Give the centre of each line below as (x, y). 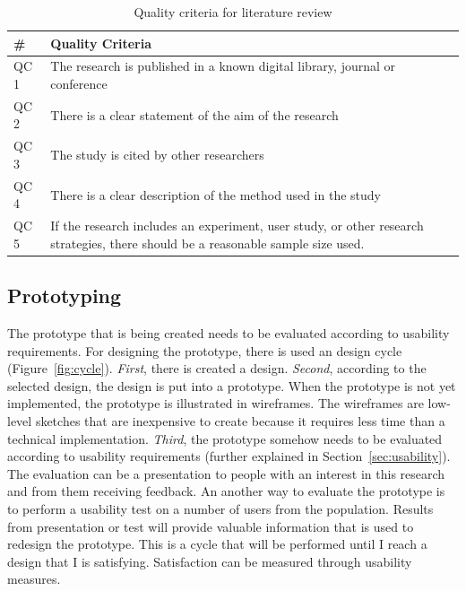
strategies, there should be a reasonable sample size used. (207, 243)
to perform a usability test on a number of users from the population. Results (220, 509)
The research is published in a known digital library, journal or (223, 66)
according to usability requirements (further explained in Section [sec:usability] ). (229, 456)
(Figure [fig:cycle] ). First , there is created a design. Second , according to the (217, 368)
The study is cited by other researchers (157, 155)
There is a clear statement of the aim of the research (194, 114)
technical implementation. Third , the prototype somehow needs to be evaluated (225, 438)
